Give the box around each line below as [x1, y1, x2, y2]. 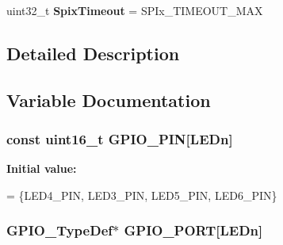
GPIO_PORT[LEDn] [124, 220, 263, 240]
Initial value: [6, 160, 77, 177]
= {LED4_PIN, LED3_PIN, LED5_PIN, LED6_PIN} [6, 186, 277, 203]
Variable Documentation [6, 87, 211, 112]
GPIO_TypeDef [6, 220, 113, 240]
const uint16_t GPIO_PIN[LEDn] [6, 129, 233, 149]
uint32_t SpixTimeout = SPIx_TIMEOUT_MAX [6, 2, 263, 18]
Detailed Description [6, 40, 180, 65]
